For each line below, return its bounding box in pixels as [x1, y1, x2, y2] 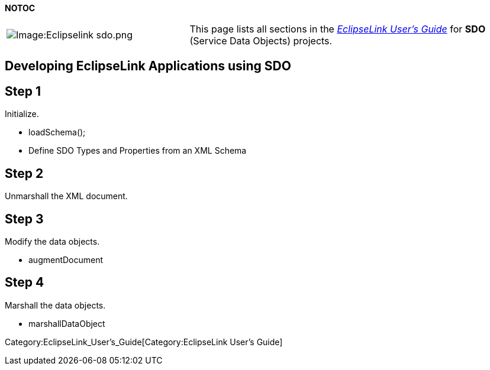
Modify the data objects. [5, 236, 100, 246]
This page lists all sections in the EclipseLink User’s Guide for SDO [189, 23, 486, 35]
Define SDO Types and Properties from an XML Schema [28, 145, 247, 156]
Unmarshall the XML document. [5, 191, 128, 202]
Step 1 [5, 83, 41, 99]
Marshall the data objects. [5, 300, 106, 310]
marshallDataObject [28, 318, 105, 329]
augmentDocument [28, 254, 104, 265]
